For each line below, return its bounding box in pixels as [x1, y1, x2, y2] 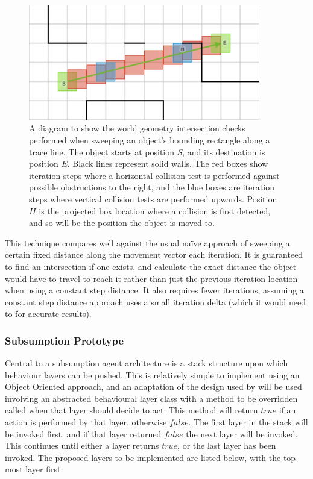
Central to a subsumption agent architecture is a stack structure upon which [5, 357, 288, 369]
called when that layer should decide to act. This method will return [5, 404, 258, 416]
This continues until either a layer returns [5, 439, 159, 452]
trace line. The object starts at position [29, 145, 175, 158]
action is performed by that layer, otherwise [5, 416, 167, 428]
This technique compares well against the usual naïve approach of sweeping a [5, 236, 290, 249]
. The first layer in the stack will [188, 416, 308, 428]
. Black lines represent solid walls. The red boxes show [67, 157, 268, 170]
